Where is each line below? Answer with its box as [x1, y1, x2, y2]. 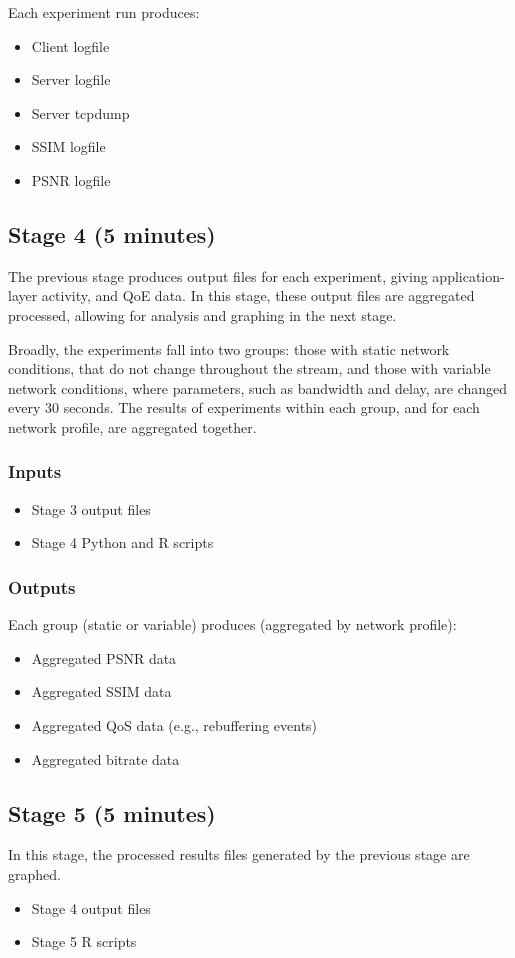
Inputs [8, 459, 62, 484]
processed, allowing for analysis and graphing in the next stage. [8, 304, 397, 325]
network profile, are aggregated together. [8, 416, 257, 437]
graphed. [8, 863, 61, 884]
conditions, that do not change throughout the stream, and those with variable [8, 358, 491, 379]
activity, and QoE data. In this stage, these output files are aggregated [41, 285, 475, 306]
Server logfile [31, 69, 111, 90]
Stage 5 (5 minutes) [8, 797, 216, 828]
